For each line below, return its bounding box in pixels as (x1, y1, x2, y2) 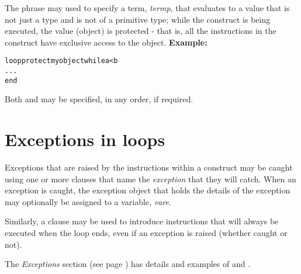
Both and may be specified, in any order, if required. (5, 93, 193, 105)
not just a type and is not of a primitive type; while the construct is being (5, 13, 271, 25)
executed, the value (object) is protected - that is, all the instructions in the (5, 25, 276, 37)
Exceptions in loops (5, 127, 165, 151)
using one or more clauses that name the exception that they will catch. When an (5, 172, 296, 185)
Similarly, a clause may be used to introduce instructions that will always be (5, 215, 279, 227)
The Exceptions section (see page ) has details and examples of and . (5, 258, 251, 270)
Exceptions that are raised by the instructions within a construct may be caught (5, 161, 293, 174)
